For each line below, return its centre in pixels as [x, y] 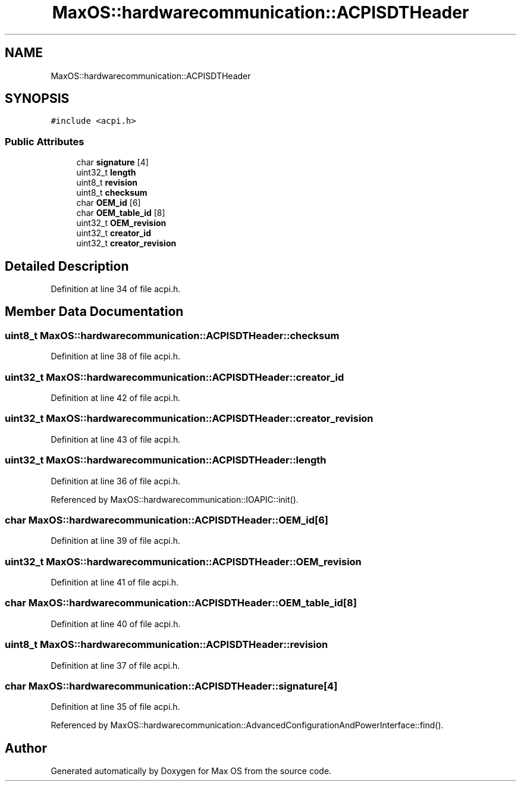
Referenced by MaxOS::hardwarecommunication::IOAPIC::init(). [175, 499]
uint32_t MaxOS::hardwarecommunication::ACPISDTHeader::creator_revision [189, 419]
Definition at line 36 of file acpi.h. [116, 481]
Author [26, 748]
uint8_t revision [107, 183]
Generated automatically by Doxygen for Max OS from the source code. [191, 771]
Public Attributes [45, 141]
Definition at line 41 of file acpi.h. [115, 582]
